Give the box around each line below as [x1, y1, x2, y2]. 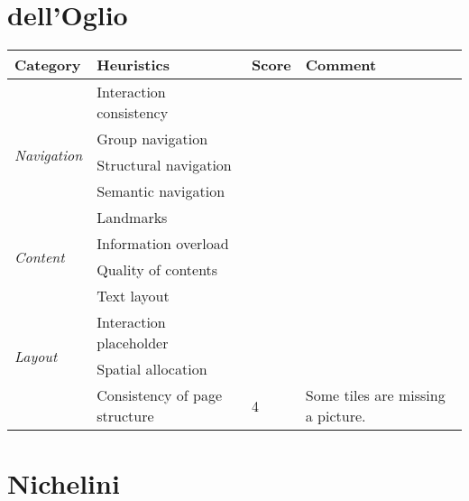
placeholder [97, 332, 169, 354]
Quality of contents [97, 259, 218, 281]
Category [14, 54, 81, 76]
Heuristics [97, 54, 170, 76]
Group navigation [97, 128, 208, 150]
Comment [305, 54, 377, 76]
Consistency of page [97, 385, 223, 406]
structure [97, 405, 154, 427]
